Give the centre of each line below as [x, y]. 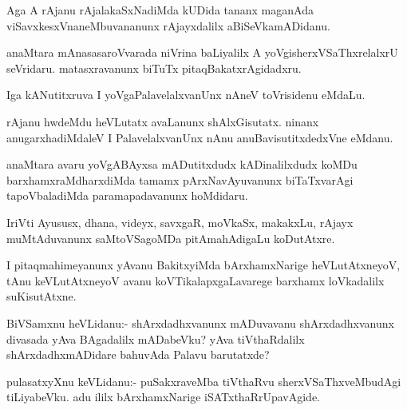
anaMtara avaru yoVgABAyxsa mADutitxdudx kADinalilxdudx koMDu [182, 164]
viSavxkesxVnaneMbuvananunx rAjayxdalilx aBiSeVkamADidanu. [168, 25]
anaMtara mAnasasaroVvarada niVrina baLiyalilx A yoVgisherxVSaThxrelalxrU [202, 52]
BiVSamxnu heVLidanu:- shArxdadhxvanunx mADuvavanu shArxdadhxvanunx [200, 322]
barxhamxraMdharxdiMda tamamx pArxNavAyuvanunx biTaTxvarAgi [180, 179]
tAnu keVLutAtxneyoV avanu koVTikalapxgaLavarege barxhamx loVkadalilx [196, 280]
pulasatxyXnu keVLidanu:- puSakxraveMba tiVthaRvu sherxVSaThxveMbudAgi [204, 381]
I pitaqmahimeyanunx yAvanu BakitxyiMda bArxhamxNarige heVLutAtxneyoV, [203, 265]
